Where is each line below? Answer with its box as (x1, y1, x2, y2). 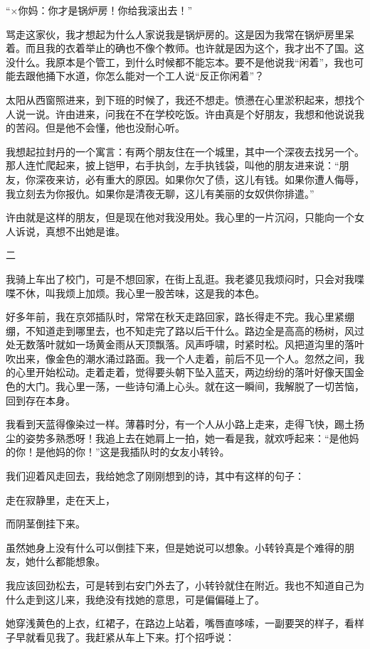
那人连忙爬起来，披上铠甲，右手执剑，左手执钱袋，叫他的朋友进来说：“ (6, 158, 339, 173)
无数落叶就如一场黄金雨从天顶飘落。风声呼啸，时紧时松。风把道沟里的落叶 (15, 337, 364, 352)
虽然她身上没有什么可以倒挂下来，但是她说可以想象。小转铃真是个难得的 (6, 540, 344, 554)
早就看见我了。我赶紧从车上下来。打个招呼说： (15, 629, 235, 644)
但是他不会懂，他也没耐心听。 (45, 120, 185, 135)
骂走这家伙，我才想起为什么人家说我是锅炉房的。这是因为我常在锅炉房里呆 (6, 26, 354, 41)
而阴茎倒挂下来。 (6, 516, 85, 531)
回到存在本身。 (6, 392, 75, 407)
